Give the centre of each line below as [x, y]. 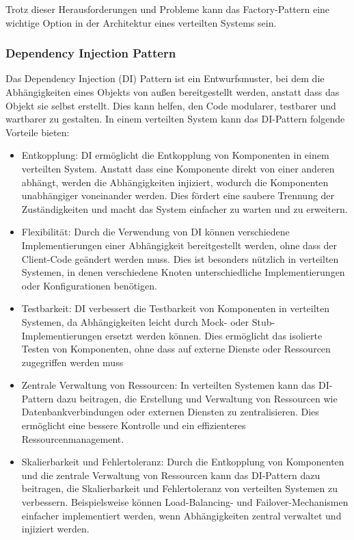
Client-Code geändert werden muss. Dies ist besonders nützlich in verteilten [180, 258]
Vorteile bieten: [38, 132]
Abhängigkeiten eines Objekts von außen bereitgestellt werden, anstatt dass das [173, 92]
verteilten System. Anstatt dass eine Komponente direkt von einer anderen [178, 168]
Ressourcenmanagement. [73, 438]
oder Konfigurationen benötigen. [89, 285]
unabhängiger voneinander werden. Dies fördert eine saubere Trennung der [178, 195]
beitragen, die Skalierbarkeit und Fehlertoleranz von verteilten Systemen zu [179, 488]
